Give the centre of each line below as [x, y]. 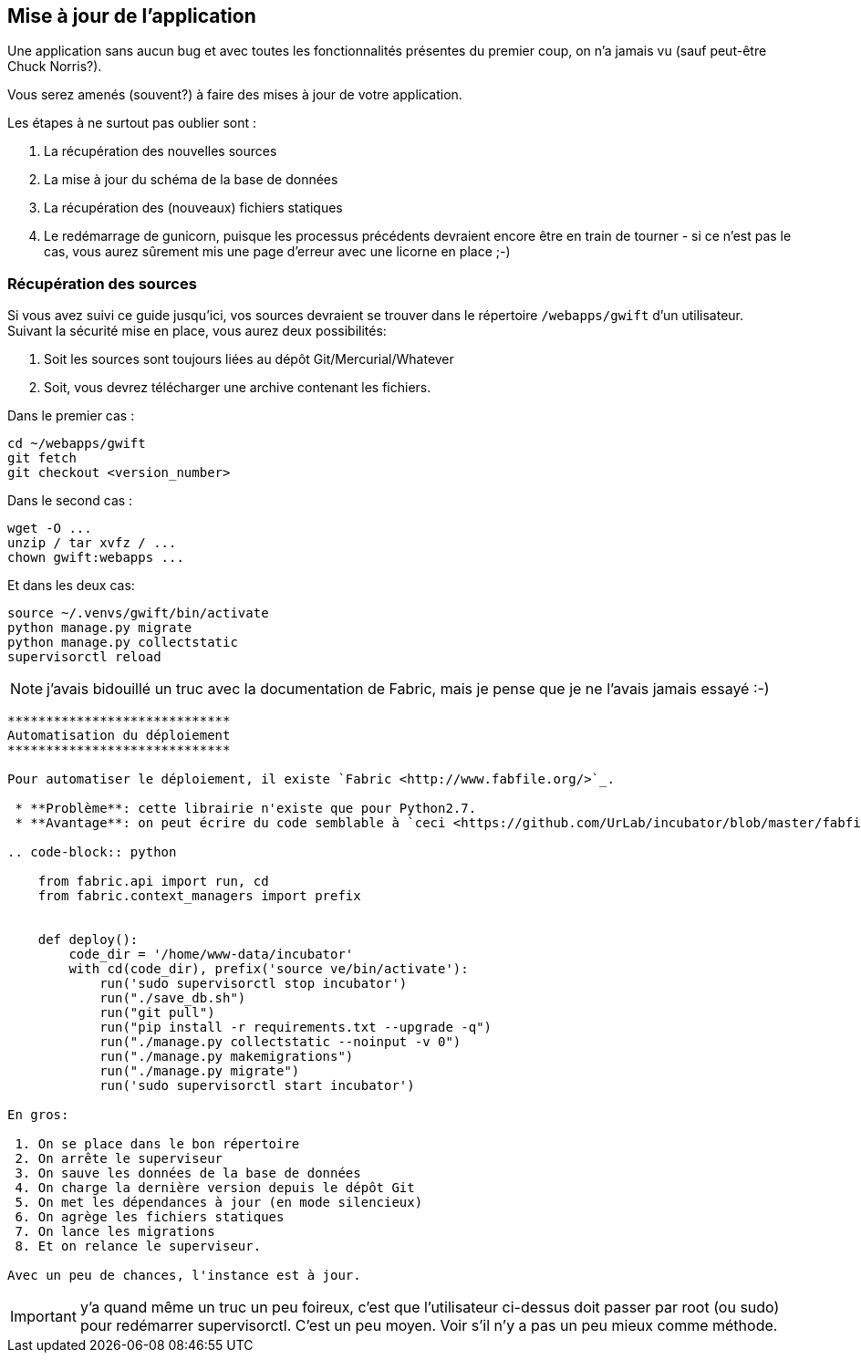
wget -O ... [50, 529]
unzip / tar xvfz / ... [92, 543]
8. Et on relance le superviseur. [138, 1246]
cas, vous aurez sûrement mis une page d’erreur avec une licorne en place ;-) [277, 252]
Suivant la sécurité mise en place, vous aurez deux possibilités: [197, 331]
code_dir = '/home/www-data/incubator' [211, 955]
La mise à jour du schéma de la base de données [191, 180]
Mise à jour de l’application [132, 16]
